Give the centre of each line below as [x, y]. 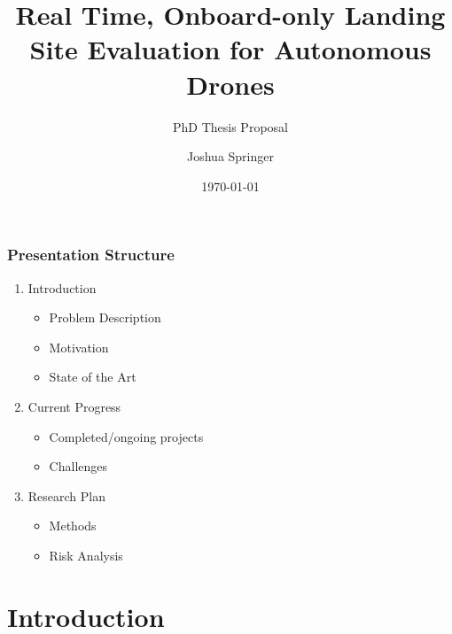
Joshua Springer [230, 156]
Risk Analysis [86, 555]
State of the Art [93, 377]
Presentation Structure [91, 255]
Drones [230, 84]
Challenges [78, 466]
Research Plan [67, 495]
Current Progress [74, 406]
